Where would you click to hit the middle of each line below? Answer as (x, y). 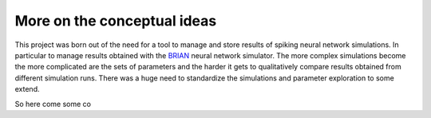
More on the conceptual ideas (116, 21)
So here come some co (53, 104)
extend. (27, 89)
